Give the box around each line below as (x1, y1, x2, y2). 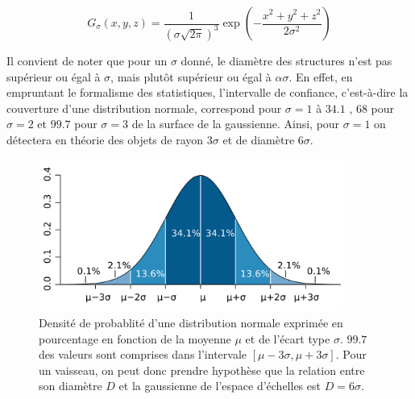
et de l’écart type (245, 330, 330, 347)
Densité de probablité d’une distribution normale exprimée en (39, 314, 343, 331)
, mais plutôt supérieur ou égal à (110, 68, 272, 85)
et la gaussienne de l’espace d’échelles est (118, 377, 321, 394)
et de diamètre (222, 131, 295, 148)
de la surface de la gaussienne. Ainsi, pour (131, 115, 340, 132)
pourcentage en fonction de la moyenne (39, 330, 231, 347)
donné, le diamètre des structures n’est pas (181, 52, 392, 69)
